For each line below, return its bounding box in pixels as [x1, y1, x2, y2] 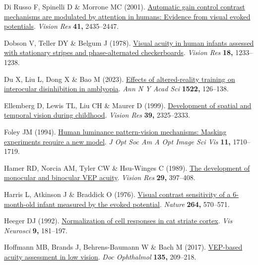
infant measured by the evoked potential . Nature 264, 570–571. [37, 199, 230, 209]
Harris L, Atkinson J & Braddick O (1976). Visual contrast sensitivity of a [4, 189, 231, 199]
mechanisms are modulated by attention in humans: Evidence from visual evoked [4, 11, 251, 21]
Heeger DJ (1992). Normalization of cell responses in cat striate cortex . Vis [4, 215, 233, 226]
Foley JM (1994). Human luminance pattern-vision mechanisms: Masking [4, 126, 227, 136]
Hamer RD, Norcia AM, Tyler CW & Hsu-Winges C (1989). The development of [4, 162, 250, 173]
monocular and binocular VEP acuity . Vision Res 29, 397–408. [4, 172, 195, 183]
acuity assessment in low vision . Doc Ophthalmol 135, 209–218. [4, 251, 196, 262]
